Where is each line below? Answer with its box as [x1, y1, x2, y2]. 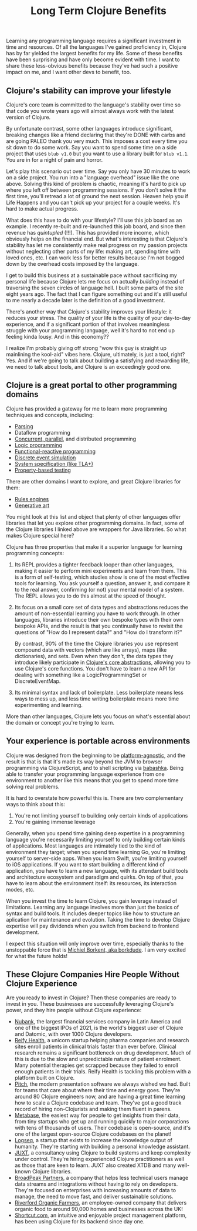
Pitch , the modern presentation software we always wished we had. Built [14, 1080, 191, 1087]
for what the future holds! [6, 952, 67, 959]
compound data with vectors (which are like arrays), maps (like [14, 646, 167, 653]
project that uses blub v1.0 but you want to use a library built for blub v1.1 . [6, 150, 189, 157]
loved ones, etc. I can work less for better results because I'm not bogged [6, 254, 185, 261]
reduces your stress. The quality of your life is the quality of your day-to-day [6, 315, 191, 321]
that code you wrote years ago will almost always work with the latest [6, 108, 174, 114]
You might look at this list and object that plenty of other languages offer [6, 513, 181, 520]
